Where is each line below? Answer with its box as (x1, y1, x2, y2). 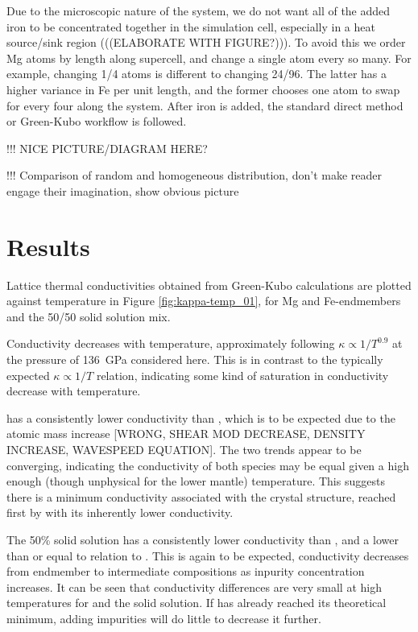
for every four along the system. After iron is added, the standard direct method (6, 97, 404, 114)
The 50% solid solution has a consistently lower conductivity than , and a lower (6, 531, 399, 547)
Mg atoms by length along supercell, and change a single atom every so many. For (6, 49, 412, 66)
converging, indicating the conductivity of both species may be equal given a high (6, 456, 409, 473)
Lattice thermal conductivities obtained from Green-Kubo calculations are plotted (6, 276, 412, 293)
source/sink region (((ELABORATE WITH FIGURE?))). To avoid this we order (6, 34, 406, 51)
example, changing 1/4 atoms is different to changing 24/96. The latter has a (6, 65, 387, 82)
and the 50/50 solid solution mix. (6, 308, 171, 324)
